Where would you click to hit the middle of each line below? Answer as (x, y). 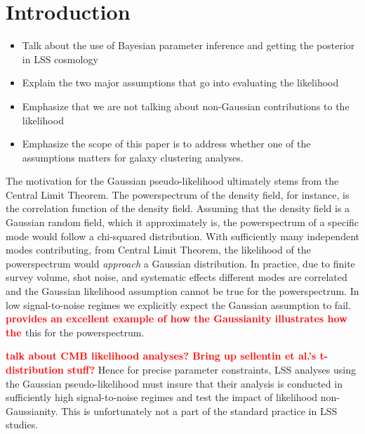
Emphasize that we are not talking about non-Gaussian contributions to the (186, 106)
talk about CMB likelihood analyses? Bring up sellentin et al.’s (161, 356)
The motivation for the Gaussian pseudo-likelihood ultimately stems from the (172, 181)
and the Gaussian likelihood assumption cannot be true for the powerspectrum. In (182, 291)
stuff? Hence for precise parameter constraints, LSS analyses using (212, 369)
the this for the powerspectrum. (75, 332)
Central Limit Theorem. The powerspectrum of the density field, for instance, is (178, 194)
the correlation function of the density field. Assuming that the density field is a (178, 208)
